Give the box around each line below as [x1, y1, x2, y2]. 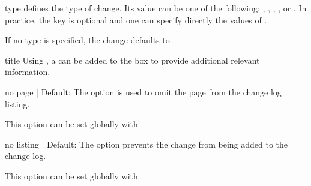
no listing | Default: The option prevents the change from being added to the [5, 137, 288, 150]
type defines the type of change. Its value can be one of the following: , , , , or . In [5, 2, 307, 14]
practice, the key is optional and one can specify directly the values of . [5, 13, 267, 26]
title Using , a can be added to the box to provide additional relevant [5, 53, 260, 66]
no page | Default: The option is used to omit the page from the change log [5, 85, 282, 98]
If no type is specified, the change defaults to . [5, 34, 175, 46]
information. [5, 65, 50, 78]
